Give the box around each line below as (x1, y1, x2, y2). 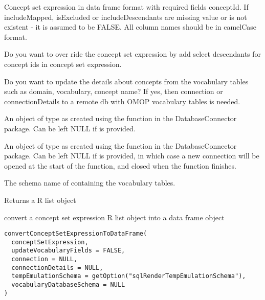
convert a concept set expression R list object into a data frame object (4, 212, 225, 222)
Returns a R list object (4, 194, 76, 205)
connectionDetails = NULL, (11, 264, 103, 271)
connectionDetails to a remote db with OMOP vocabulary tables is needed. (4, 96, 240, 106)
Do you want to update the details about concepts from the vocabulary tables (4, 76, 249, 86)
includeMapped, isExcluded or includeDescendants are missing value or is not (4, 11, 247, 22)
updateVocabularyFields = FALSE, (11, 247, 125, 255)
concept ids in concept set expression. (4, 58, 122, 69)
